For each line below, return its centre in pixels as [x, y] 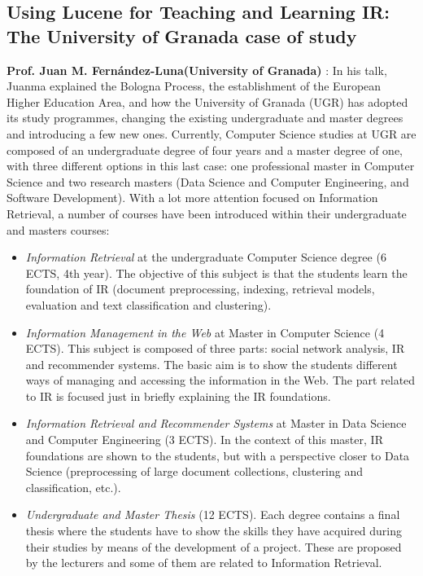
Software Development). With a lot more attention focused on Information [192, 198]
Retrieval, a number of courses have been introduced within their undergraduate [207, 213]
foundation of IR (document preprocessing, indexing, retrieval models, [200, 289]
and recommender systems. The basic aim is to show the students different [211, 364]
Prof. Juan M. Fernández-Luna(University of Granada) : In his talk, [197, 70]
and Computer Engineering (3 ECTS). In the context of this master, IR [204, 440]
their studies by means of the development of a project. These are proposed [214, 546]
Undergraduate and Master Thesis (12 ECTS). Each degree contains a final [213, 514]
